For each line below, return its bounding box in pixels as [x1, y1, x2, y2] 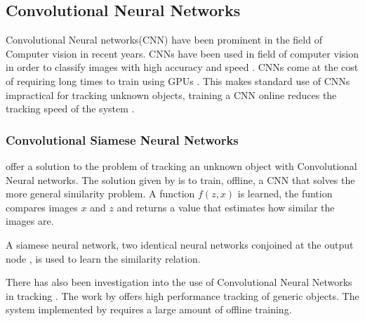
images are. [6, 214, 54, 228]
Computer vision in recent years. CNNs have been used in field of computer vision [6, 46, 359, 60]
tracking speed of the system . [6, 101, 135, 116]
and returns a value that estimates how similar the [117, 199, 335, 214]
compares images [6, 199, 78, 214]
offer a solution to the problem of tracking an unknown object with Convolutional [6, 158, 357, 173]
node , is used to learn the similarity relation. [6, 251, 201, 266]
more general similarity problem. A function [6, 186, 195, 201]
